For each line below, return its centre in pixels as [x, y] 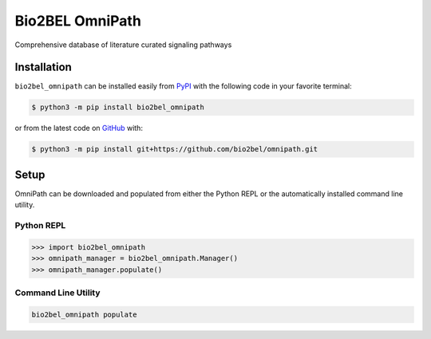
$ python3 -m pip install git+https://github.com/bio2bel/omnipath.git [175, 149]
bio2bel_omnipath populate [84, 314]
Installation [43, 67]
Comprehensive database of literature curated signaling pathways [123, 45]
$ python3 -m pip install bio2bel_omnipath [118, 107]
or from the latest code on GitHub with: [79, 128]
